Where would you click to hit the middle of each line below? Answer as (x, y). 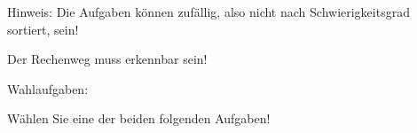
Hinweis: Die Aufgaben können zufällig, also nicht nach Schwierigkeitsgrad (208, 12)
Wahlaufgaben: (48, 88)
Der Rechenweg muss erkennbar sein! (107, 59)
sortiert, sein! (43, 29)
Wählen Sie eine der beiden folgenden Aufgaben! (139, 118)
